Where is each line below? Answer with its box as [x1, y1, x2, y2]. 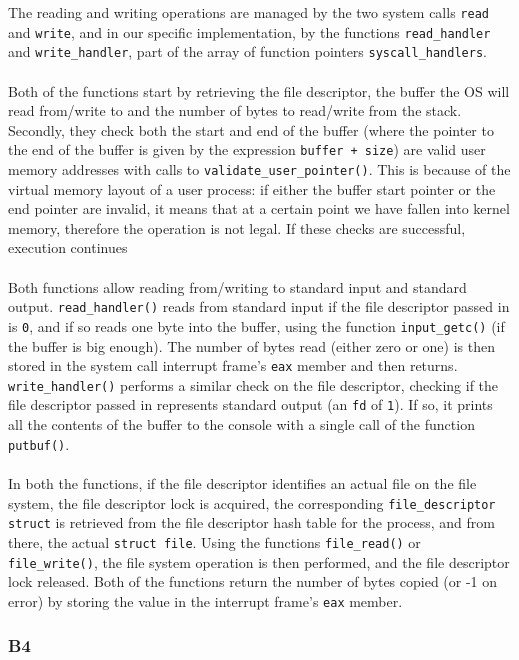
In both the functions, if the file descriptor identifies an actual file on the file [8, 472, 477, 493]
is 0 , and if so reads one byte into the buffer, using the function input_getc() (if [8, 315, 505, 336]
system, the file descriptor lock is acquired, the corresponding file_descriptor [8, 492, 496, 513]
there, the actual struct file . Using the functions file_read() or [8, 531, 421, 552]
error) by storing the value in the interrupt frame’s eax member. [8, 590, 403, 611]
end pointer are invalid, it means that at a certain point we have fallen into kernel [8, 198, 510, 219]
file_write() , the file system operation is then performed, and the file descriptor [8, 551, 510, 572]
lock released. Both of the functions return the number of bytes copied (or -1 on [8, 571, 498, 592]
